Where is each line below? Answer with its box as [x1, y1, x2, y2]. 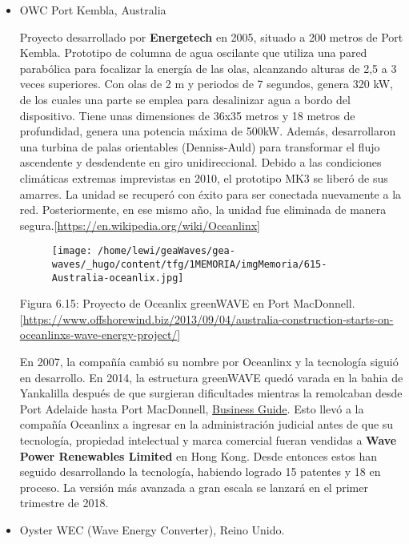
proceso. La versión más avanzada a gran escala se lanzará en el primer [19, 478, 368, 495]
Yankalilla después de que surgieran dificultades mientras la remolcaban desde [19, 385, 403, 401]
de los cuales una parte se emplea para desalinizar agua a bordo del [19, 91, 351, 107]
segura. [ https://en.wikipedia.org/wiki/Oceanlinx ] [19, 216, 260, 233]
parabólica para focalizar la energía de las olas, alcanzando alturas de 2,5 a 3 [19, 59, 397, 76]
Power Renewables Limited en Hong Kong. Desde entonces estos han [19, 447, 378, 464]
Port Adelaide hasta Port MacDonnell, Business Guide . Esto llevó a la [19, 400, 364, 417]
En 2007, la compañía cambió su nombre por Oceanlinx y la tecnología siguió [19, 353, 399, 370]
